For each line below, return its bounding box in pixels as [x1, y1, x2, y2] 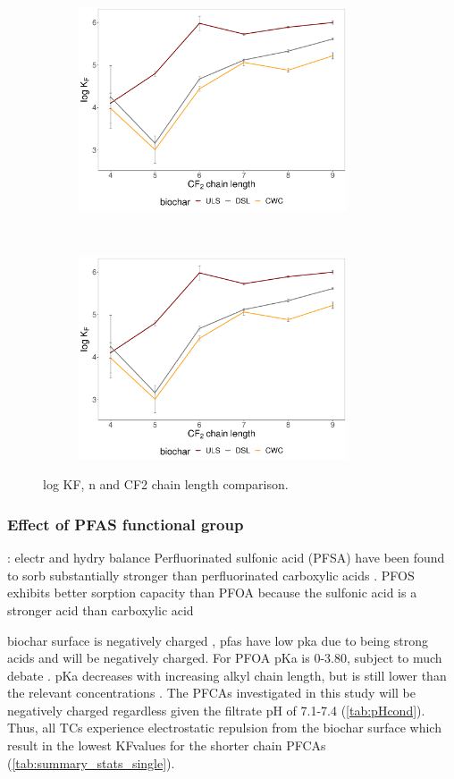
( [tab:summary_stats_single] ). [7, 753, 175, 772]
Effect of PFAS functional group [7, 512, 244, 535]
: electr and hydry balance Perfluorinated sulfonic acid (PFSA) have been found [7, 548, 445, 567]
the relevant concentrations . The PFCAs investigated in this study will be [7, 683, 416, 702]
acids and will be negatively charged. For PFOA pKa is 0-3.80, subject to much [7, 648, 442, 667]
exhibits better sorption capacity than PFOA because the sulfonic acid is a [7, 583, 417, 602]
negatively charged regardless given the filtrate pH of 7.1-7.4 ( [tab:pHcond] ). [7, 700, 425, 719]
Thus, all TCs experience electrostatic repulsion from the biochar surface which [7, 718, 441, 737]
